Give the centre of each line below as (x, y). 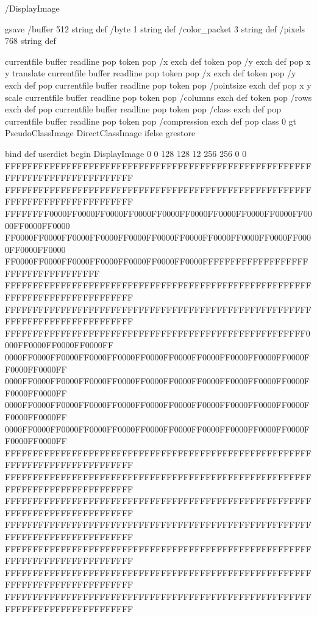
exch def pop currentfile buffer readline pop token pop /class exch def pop (143, 109)
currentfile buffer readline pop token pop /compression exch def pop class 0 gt (151, 121)
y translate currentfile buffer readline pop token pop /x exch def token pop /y (151, 73)
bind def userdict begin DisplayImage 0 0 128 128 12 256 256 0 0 (126, 153)
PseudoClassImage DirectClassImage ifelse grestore (100, 133)
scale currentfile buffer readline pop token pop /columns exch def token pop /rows (158, 97)
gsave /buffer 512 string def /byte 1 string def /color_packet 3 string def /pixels (155, 28)
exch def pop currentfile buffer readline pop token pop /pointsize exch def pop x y (158, 85)
